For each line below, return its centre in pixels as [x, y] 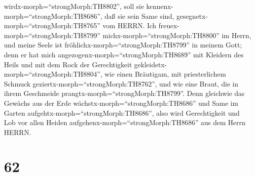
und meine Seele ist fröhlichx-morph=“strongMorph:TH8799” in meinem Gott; [123, 45]
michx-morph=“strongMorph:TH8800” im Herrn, [177, 35]
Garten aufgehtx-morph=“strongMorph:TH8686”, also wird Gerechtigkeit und [122, 112]
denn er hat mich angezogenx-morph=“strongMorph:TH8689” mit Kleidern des [124, 54]
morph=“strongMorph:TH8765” [52, 25]
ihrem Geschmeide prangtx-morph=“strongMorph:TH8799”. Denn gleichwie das [124, 93]
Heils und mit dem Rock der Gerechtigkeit [68, 64]
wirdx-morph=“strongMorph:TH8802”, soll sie [74, 6]
